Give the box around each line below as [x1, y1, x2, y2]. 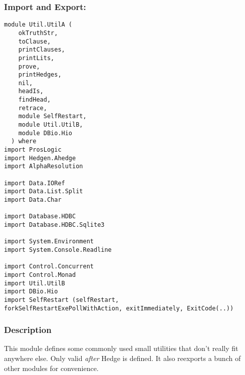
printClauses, [18, 46, 65, 54]
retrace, [18, 104, 47, 112]
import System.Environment [4, 238, 94, 245]
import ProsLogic [4, 146, 62, 154]
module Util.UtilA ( [4, 21, 73, 29]
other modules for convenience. [4, 362, 99, 373]
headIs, [18, 88, 44, 95]
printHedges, [18, 71, 62, 79]
